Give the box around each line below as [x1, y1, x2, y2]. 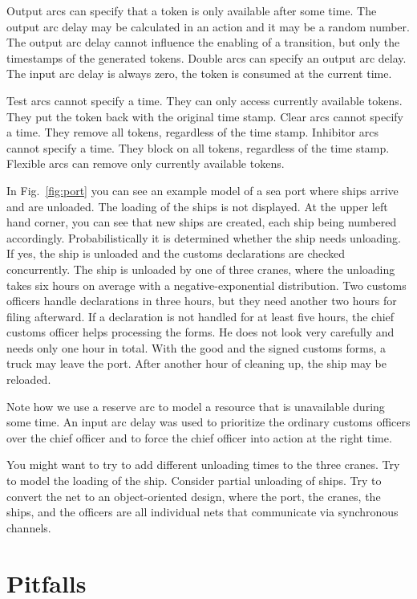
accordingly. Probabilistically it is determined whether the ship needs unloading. [6, 229, 401, 246]
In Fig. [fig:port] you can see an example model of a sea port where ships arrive [6, 181, 399, 198]
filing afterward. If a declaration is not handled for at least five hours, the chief [6, 308, 395, 324]
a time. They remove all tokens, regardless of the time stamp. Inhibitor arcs [6, 124, 379, 141]
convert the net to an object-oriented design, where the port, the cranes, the [6, 487, 381, 504]
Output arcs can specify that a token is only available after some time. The [6, 2, 377, 18]
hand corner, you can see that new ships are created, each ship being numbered [6, 214, 397, 230]
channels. [6, 519, 51, 536]
